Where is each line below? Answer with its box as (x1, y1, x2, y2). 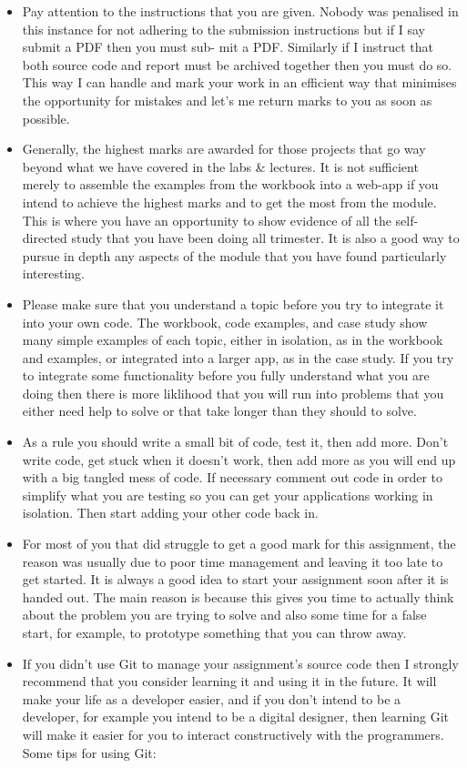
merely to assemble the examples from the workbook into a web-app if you (22, 175, 439, 194)
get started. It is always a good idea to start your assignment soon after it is (22, 570, 449, 589)
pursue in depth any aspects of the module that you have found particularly (22, 246, 447, 265)
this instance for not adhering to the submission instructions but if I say (22, 19, 425, 38)
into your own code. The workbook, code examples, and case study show (22, 312, 428, 331)
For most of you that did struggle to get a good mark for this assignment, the (22, 534, 456, 553)
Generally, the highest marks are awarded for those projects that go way (22, 139, 426, 158)
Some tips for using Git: (22, 743, 157, 762)
